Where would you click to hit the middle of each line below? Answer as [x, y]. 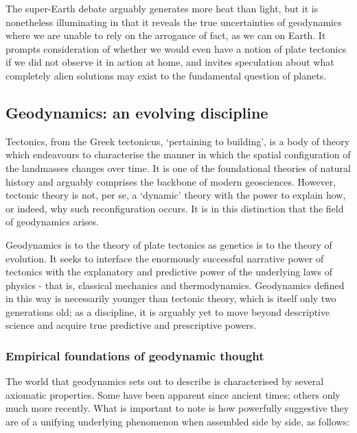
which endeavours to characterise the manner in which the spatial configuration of [178, 154]
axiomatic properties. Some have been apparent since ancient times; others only [173, 394]
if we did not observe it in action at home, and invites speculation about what [170, 62]
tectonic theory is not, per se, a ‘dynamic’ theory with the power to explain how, [176, 195]
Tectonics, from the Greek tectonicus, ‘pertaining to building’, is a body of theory [178, 141]
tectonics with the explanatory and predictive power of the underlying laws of [169, 272]
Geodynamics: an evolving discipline [137, 112]
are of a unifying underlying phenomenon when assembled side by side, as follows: [178, 422]
